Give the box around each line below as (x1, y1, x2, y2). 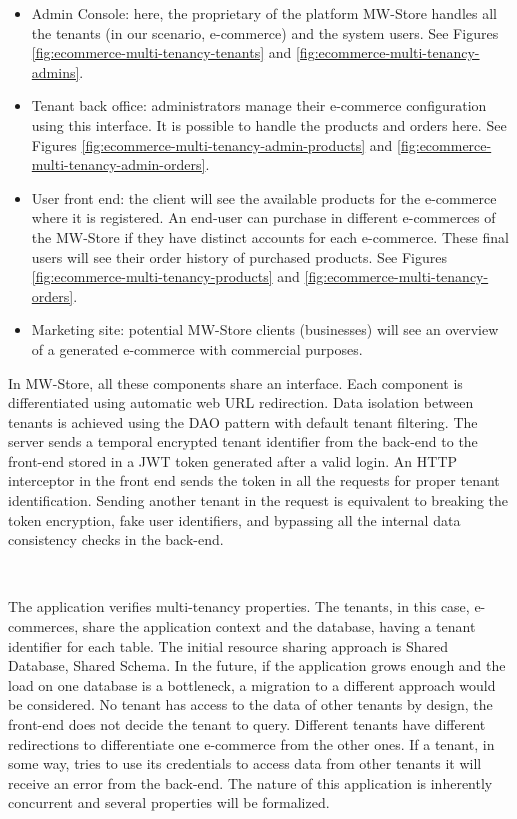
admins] (31, 61, 80, 82)
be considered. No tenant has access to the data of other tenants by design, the (8, 694, 493, 715)
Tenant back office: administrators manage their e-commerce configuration (31, 95, 487, 116)
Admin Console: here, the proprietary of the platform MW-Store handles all (31, 3, 497, 23)
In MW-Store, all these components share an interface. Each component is (8, 372, 463, 393)
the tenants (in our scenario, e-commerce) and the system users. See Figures (31, 22, 499, 43)
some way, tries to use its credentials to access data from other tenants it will (8, 753, 482, 774)
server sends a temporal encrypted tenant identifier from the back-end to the (8, 431, 478, 452)
